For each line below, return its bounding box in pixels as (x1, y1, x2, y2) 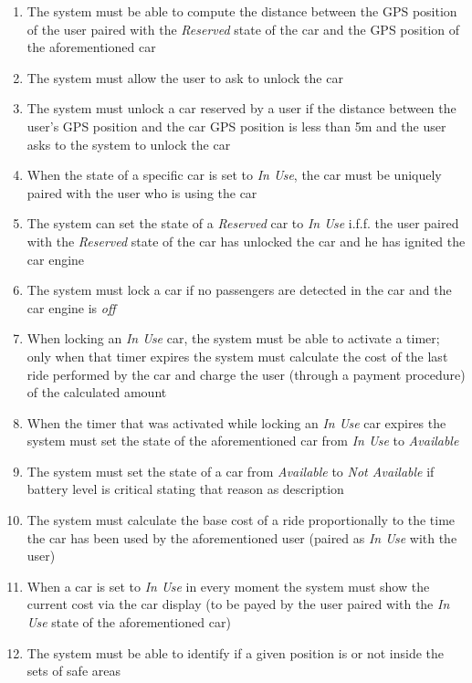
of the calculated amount (26, 383, 167, 402)
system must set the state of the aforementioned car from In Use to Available (26, 431, 459, 450)
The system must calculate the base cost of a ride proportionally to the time (26, 510, 456, 530)
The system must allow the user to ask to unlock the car (26, 68, 343, 87)
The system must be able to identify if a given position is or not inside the (26, 643, 445, 662)
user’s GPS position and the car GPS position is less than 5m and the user (26, 116, 446, 135)
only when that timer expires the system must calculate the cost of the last (26, 346, 448, 365)
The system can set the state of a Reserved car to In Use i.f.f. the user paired (26, 214, 459, 233)
